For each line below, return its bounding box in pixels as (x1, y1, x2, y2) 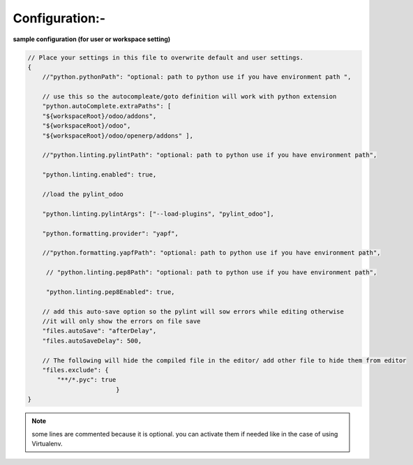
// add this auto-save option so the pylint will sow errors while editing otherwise (42, 307, 345, 316)
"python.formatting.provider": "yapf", (42, 229, 179, 237)
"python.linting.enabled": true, (42, 171, 157, 179)
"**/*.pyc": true (57, 376, 117, 384)
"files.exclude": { (42, 367, 110, 374)
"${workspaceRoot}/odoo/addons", (42, 112, 157, 120)
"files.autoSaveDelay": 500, (42, 337, 142, 345)
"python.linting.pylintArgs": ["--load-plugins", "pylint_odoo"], (42, 209, 275, 218)
